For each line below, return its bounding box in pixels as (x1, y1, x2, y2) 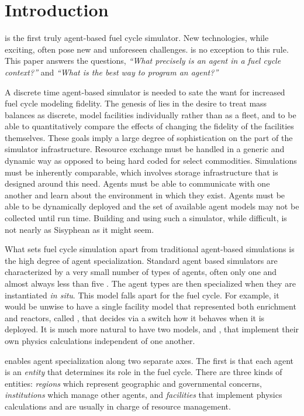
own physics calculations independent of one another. (5, 334, 195, 346)
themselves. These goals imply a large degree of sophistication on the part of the (5, 131, 293, 143)
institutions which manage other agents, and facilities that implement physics (5, 389, 282, 401)
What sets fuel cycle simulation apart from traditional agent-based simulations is (5, 243, 295, 255)
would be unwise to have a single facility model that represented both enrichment (5, 300, 296, 312)
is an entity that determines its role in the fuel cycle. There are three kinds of (5, 366, 282, 378)
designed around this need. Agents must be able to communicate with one (5, 177, 270, 190)
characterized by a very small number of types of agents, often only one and (5, 266, 277, 278)
